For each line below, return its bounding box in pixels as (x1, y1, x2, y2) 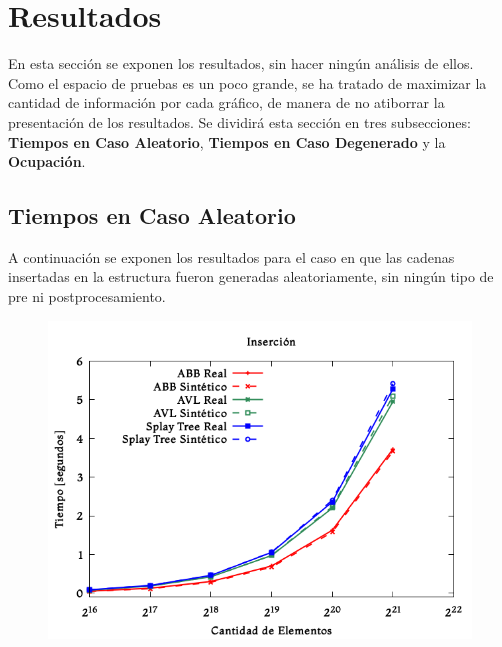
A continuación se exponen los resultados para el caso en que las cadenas (8, 246, 455, 267)
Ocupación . (8, 151, 86, 172)
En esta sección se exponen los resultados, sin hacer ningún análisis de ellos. (8, 53, 474, 74)
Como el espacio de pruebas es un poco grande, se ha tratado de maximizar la (8, 72, 487, 93)
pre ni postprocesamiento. (8, 286, 166, 307)
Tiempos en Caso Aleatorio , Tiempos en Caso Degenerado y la (8, 131, 446, 152)
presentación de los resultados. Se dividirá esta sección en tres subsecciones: (8, 111, 471, 132)
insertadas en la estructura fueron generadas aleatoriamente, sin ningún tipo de (8, 266, 494, 287)
